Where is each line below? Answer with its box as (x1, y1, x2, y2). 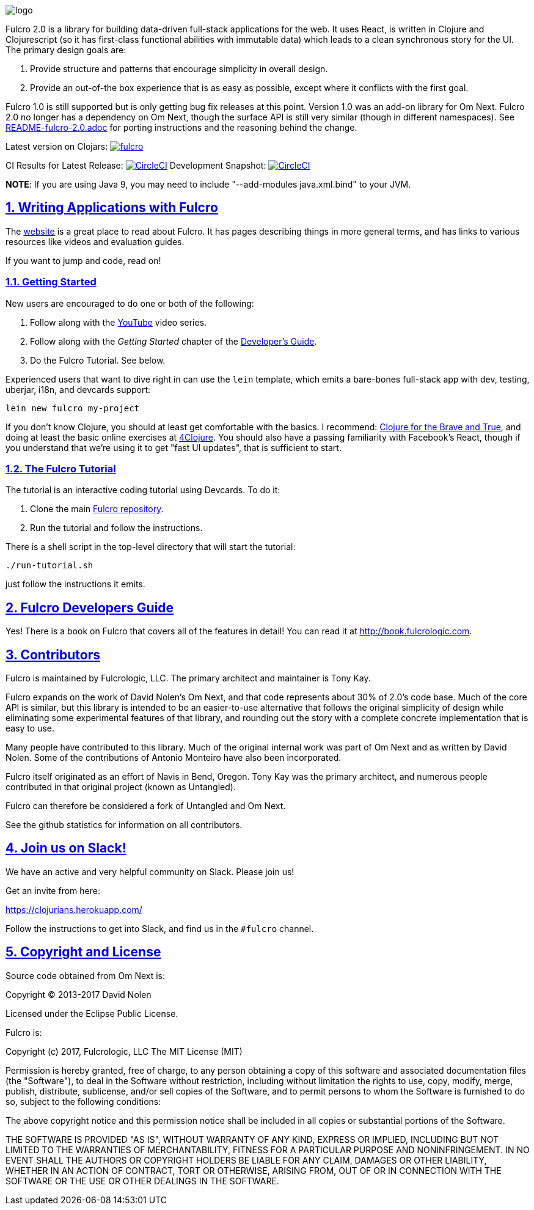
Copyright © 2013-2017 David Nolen (5, 989, 152, 1000)
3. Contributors (5, 647, 100, 662)
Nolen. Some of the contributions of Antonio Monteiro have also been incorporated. (5, 752, 342, 763)
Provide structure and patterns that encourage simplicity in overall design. (30, 64, 328, 74)
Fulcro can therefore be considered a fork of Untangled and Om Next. (5, 801, 286, 812)
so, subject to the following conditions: (5, 1096, 161, 1107)
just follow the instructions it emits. (5, 579, 145, 590)
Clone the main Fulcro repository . (30, 504, 164, 515)
